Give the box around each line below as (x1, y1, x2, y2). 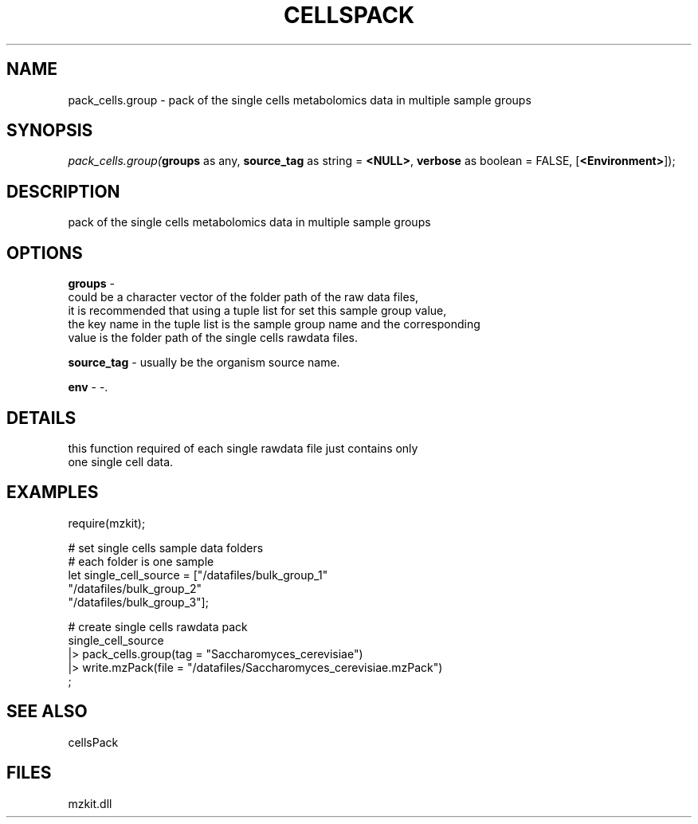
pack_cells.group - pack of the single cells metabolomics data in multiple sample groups (68, 92, 531, 107)
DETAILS (6, 407, 76, 428)
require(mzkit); (68, 516, 146, 530)
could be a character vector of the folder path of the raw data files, (68, 290, 419, 304)
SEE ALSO (6, 701, 88, 722)
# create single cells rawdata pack (68, 619, 248, 634)
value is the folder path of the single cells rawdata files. (68, 331, 358, 345)
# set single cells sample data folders (68, 540, 264, 555)
